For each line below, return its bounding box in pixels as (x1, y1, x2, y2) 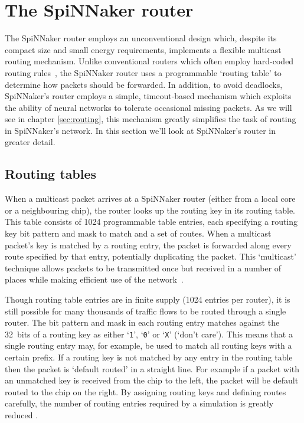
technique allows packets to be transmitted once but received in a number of (5, 261, 282, 274)
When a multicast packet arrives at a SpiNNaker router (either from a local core (5, 192, 296, 205)
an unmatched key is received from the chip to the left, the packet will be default (5, 374, 299, 386)
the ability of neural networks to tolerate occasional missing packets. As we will (5, 101, 292, 113)
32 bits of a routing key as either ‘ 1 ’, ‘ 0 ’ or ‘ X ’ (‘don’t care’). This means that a (5, 327, 293, 340)
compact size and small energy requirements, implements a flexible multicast (5, 43, 282, 55)
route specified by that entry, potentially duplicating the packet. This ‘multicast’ (5, 250, 296, 263)
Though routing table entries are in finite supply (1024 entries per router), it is (5, 293, 290, 306)
